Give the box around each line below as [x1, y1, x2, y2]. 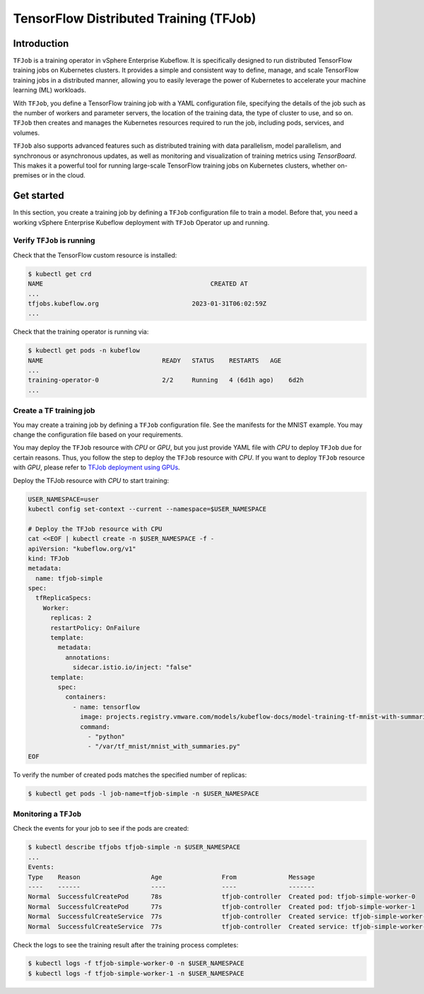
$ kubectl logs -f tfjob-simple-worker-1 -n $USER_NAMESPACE [28, 969, 245, 977]
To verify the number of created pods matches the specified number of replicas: [13, 771, 247, 779]
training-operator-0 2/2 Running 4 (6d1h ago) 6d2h [28, 376, 304, 385]
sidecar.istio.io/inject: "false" [72, 663, 192, 672]
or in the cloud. [41, 171, 86, 180]
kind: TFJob [28, 554, 70, 562]
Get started [13, 189, 64, 201]
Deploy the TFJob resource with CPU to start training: [13, 476, 170, 484]
